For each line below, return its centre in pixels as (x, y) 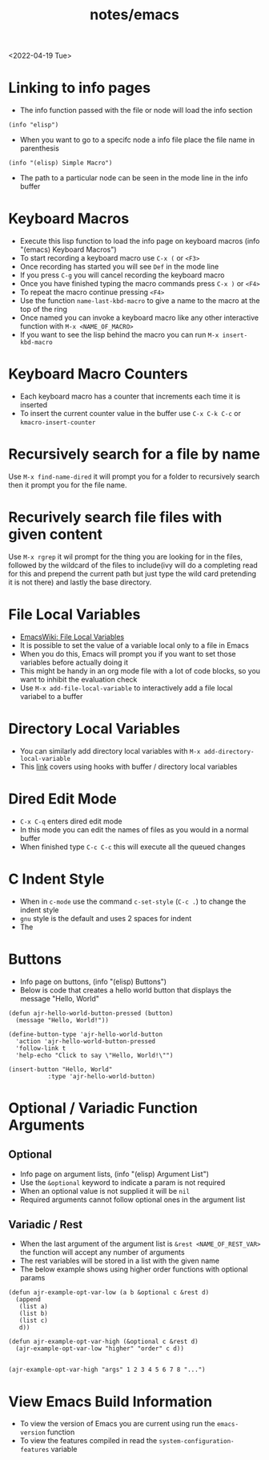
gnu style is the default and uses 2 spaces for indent (106, 918)
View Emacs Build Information (110, 1401)
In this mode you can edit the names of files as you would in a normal (134, 829)
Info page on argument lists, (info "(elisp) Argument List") (114, 1174)
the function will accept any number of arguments (102, 1252)
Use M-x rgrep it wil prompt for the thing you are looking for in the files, (125, 556)
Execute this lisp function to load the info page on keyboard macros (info (140, 241)
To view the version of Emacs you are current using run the (117, 1424)
